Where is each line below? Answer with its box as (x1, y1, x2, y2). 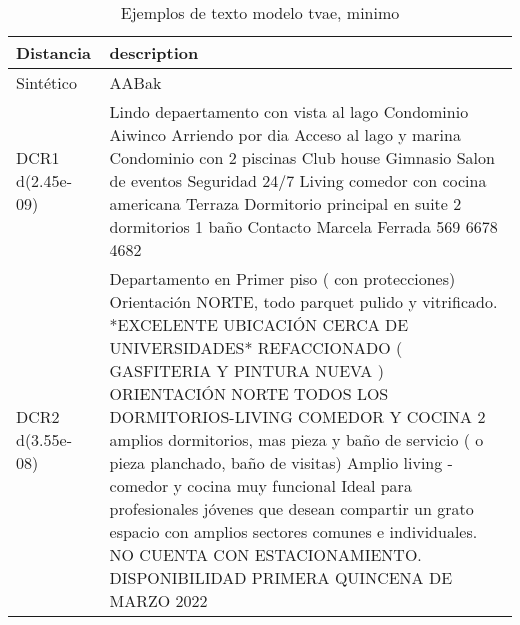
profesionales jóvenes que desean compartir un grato (109, 497, 474, 520)
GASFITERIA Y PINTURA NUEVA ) (109, 359, 384, 382)
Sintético (16, 71, 77, 94)
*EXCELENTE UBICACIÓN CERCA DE (109, 313, 409, 336)
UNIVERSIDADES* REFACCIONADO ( (109, 336, 403, 359)
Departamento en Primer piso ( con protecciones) (109, 267, 456, 290)
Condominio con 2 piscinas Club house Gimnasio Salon (109, 146, 495, 169)
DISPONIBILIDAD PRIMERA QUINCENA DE (109, 566, 453, 589)
